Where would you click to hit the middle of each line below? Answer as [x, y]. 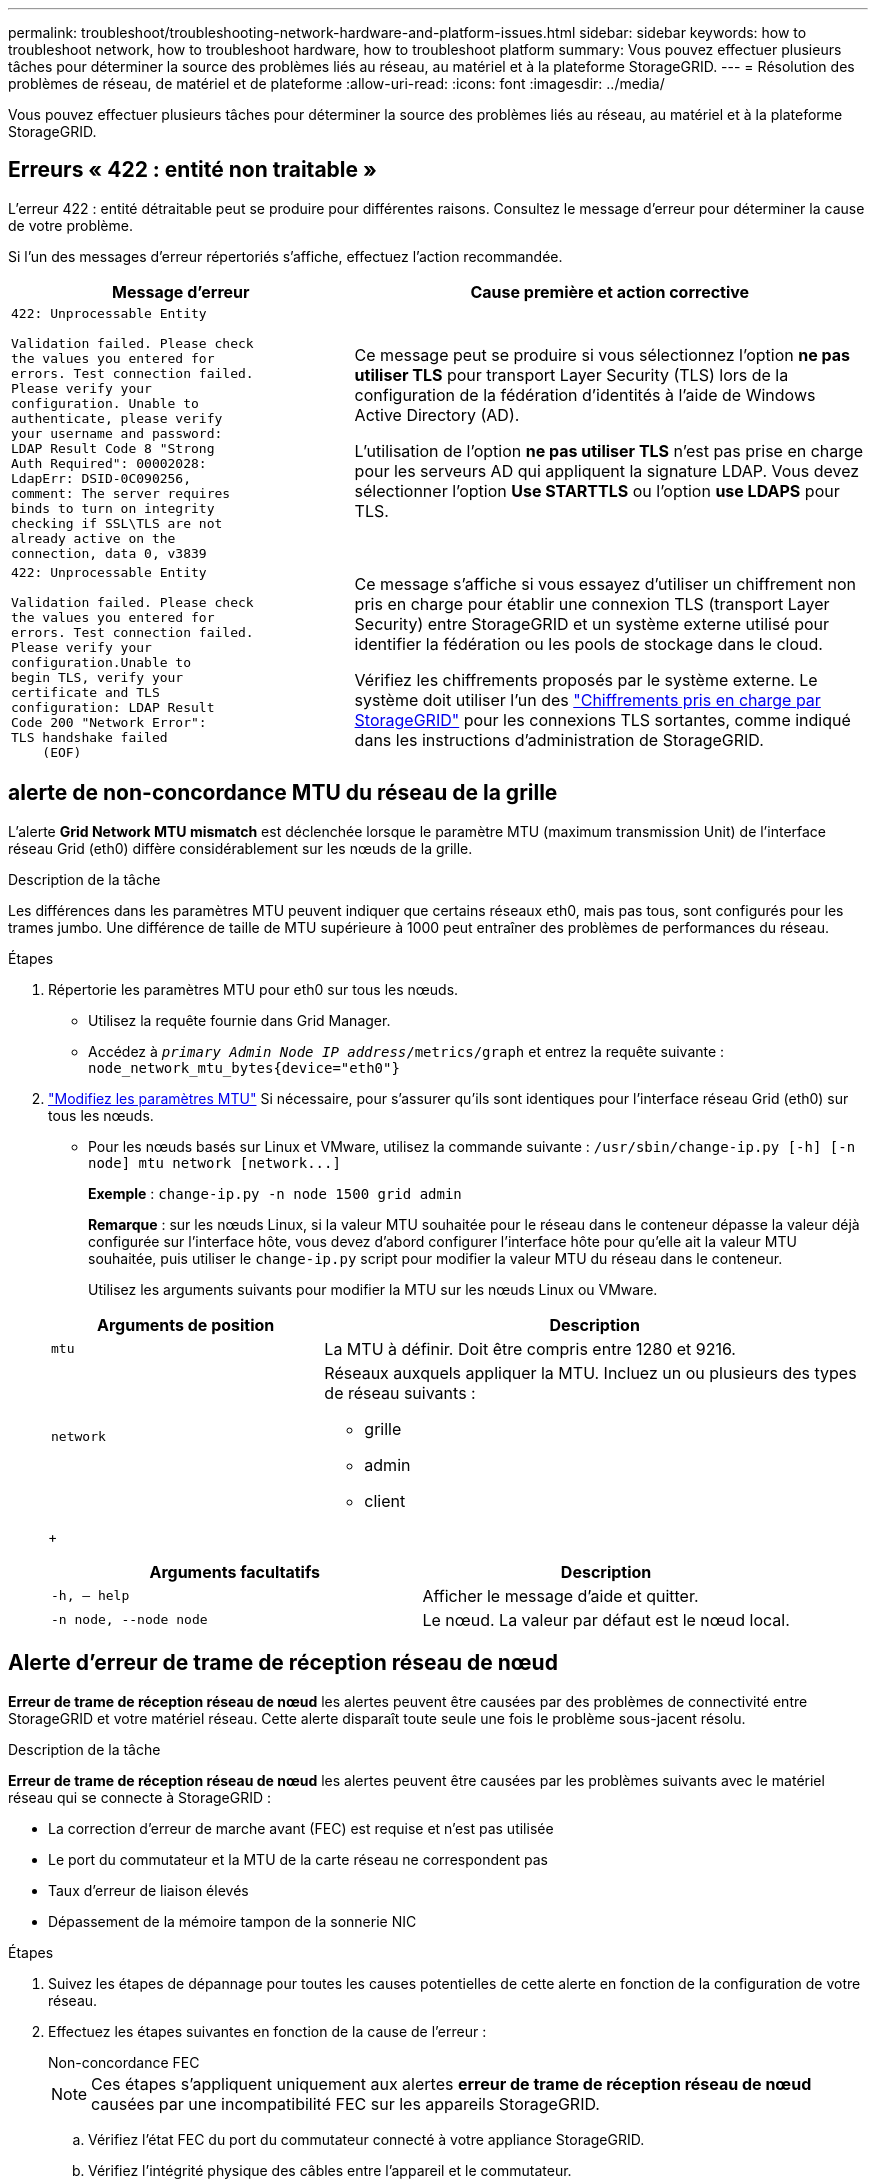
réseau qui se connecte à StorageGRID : [140, 1797]
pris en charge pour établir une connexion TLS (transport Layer [592, 604]
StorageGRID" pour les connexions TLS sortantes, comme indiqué [602, 720]
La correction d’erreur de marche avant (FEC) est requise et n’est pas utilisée [301, 1828]
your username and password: [117, 433]
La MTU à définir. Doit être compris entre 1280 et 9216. [530, 1348]
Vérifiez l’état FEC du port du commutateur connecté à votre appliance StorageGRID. [366, 2139]
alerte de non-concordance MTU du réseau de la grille [283, 793]
